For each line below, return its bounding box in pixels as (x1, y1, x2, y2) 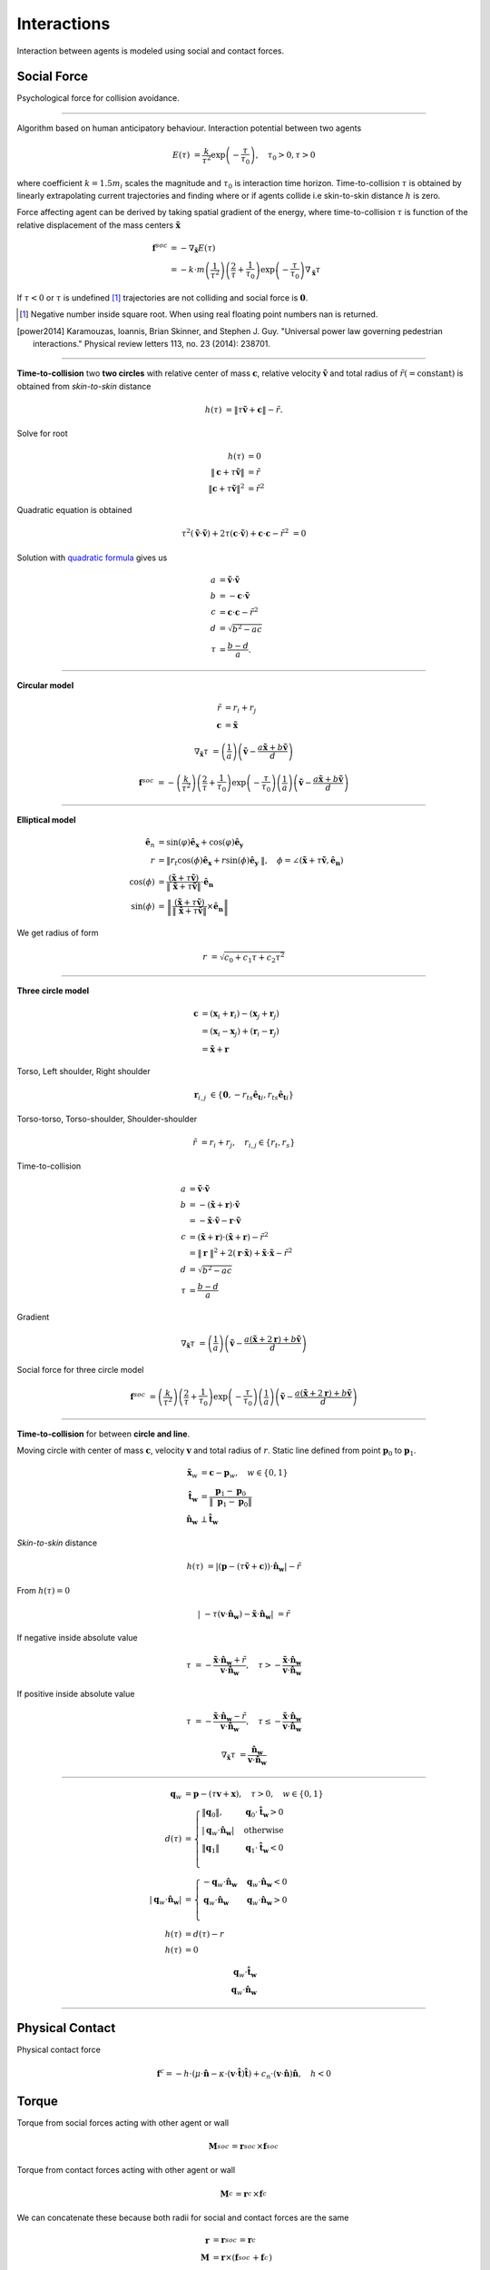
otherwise (243, 1825, 285, 1835)
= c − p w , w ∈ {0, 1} (201, 1467, 289, 1480)
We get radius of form (16, 927, 99, 939)
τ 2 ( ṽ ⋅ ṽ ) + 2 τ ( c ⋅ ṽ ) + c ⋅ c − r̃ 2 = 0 (181, 527, 307, 539)
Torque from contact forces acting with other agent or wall (16, 2165, 236, 2176)
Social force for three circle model (16, 1364, 144, 1375)
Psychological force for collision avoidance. (16, 93, 181, 104)
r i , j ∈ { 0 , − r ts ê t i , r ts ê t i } (193, 1090, 294, 1102)
